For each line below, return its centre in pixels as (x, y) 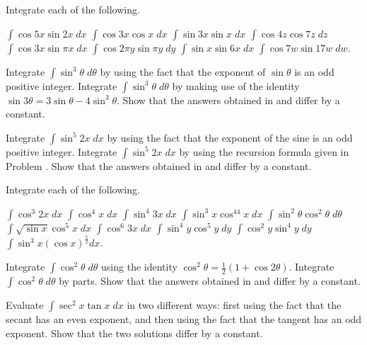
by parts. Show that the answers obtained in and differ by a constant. (210, 281)
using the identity (139, 267)
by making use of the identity (236, 85)
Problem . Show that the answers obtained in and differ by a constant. (159, 165)
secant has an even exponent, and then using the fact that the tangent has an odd (184, 319)
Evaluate (25, 305)
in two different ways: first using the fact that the (234, 305)
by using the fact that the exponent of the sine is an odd (230, 137)
